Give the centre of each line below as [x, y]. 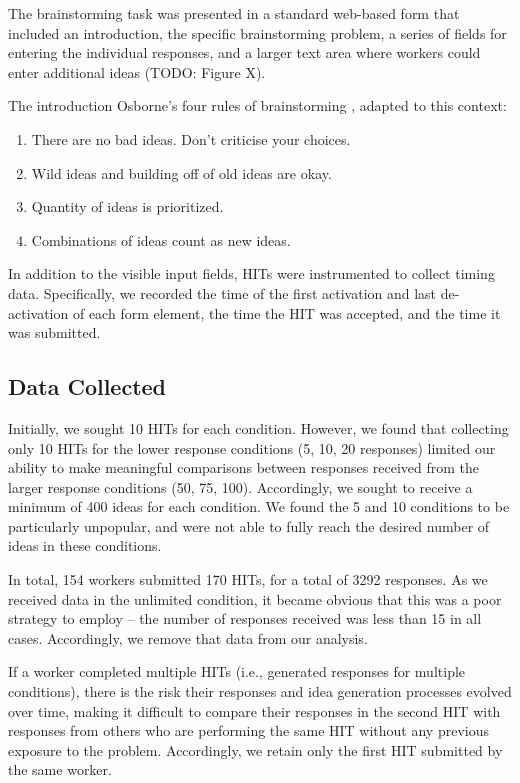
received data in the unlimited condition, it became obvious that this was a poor [255, 598]
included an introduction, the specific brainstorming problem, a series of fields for [257, 32]
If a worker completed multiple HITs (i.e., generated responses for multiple [237, 671]
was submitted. [54, 332]
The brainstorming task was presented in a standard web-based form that [234, 13]
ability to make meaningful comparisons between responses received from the [244, 467]
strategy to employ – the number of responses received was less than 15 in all [245, 618]
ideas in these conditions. [85, 545]
